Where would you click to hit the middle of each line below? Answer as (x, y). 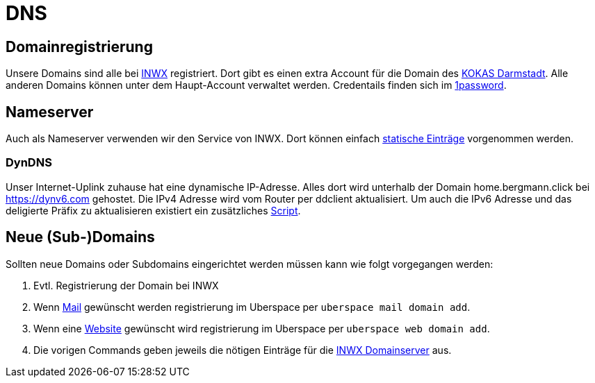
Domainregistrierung (79, 46)
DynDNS (29, 163)
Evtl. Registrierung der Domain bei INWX (126, 285)
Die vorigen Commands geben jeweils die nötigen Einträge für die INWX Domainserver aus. (243, 350)
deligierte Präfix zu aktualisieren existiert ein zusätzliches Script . (153, 210)
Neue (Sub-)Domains (80, 237)
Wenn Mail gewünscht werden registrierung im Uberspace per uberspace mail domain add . (252, 307)
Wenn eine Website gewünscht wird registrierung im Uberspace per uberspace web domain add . (262, 328)
